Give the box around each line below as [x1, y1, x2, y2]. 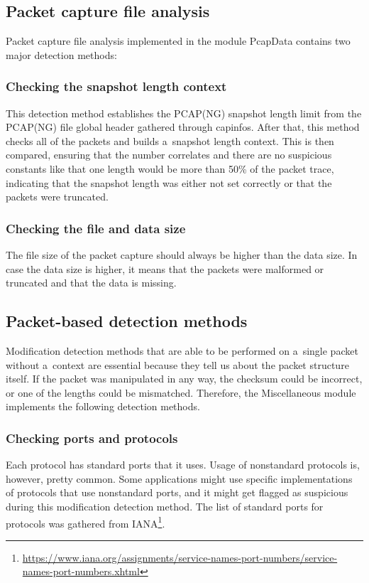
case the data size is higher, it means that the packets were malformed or [6, 261, 324, 276]
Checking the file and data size [6, 219, 186, 237]
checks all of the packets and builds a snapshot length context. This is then [6, 133, 334, 148]
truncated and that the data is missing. [6, 275, 177, 290]
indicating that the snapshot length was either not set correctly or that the [6, 175, 332, 190]
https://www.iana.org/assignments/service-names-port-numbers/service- [22, 550, 338, 565]
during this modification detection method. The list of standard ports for [6, 498, 324, 513]
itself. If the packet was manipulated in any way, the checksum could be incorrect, [6, 371, 363, 386]
